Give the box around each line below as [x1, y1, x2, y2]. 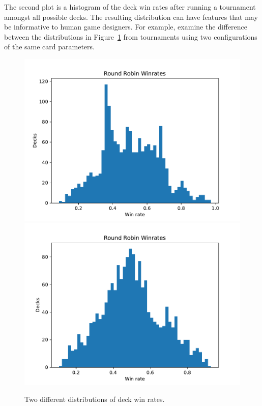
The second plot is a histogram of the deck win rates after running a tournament [4, 2, 256, 12]
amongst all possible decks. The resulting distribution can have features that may [4, 11, 258, 22]
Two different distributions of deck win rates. [24, 394, 165, 404]
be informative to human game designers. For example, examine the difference [4, 21, 248, 32]
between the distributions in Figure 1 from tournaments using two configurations [4, 31, 257, 42]
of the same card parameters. [4, 41, 95, 52]
